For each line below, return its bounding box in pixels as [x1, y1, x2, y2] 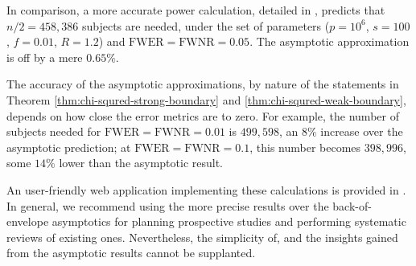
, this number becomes [249, 138, 361, 155]
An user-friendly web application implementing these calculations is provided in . [6, 181, 406, 198]
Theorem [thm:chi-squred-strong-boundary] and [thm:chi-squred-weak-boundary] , [6, 91, 406, 108]
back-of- [332, 197, 372, 214]
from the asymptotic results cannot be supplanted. [6, 244, 256, 261]
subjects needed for [6, 123, 101, 140]
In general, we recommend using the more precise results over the [6, 197, 329, 214]
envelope [6, 213, 49, 230]
